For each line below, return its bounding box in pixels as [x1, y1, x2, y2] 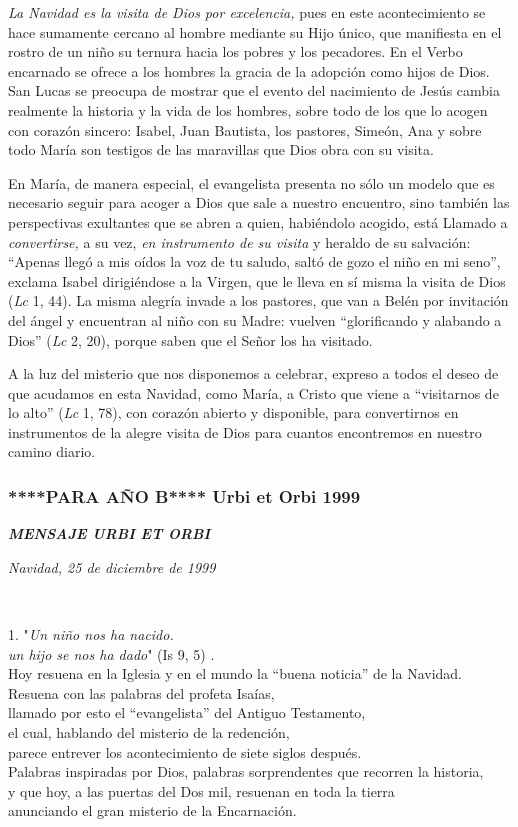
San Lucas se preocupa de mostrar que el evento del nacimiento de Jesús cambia [8, 80, 500, 101]
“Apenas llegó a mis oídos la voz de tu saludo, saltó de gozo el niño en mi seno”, [8, 251, 501, 272]
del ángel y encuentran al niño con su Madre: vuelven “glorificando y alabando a [8, 309, 502, 330]
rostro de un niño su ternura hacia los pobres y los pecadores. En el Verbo [8, 41, 463, 62]
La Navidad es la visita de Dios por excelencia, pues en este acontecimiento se [8, 2, 486, 22]
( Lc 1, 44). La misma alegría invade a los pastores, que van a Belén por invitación [8, 290, 509, 311]
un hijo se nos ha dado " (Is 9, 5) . [8, 643, 215, 664]
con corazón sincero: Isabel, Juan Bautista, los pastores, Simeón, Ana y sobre [8, 119, 482, 140]
